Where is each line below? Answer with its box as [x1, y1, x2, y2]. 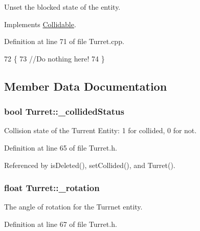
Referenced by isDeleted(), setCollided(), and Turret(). [4, 159, 175, 170]
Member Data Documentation [4, 78, 167, 94]
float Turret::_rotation [4, 181, 100, 194]
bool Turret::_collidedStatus [4, 105, 124, 118]
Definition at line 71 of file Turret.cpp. [4, 36, 124, 47]
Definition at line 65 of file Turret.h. [4, 142, 117, 153]
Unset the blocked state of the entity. [4, 2, 121, 12]
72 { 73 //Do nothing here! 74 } [4, 53, 105, 64]
